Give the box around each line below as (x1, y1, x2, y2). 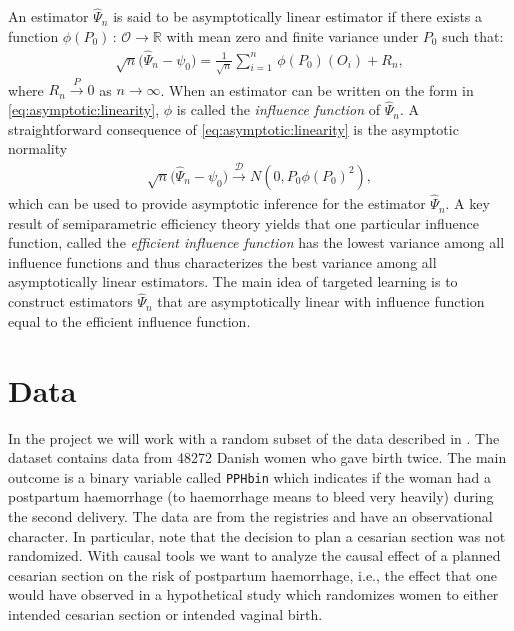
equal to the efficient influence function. (8, 310, 251, 331)
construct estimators (8, 291, 133, 312)
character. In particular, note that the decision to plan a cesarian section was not (8, 525, 506, 546)
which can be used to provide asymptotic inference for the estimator (8, 193, 426, 214)
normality (8, 138, 68, 159)
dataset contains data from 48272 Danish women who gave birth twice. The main (8, 447, 507, 468)
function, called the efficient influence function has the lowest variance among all (8, 232, 505, 253)
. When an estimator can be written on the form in (160, 79, 474, 100)
